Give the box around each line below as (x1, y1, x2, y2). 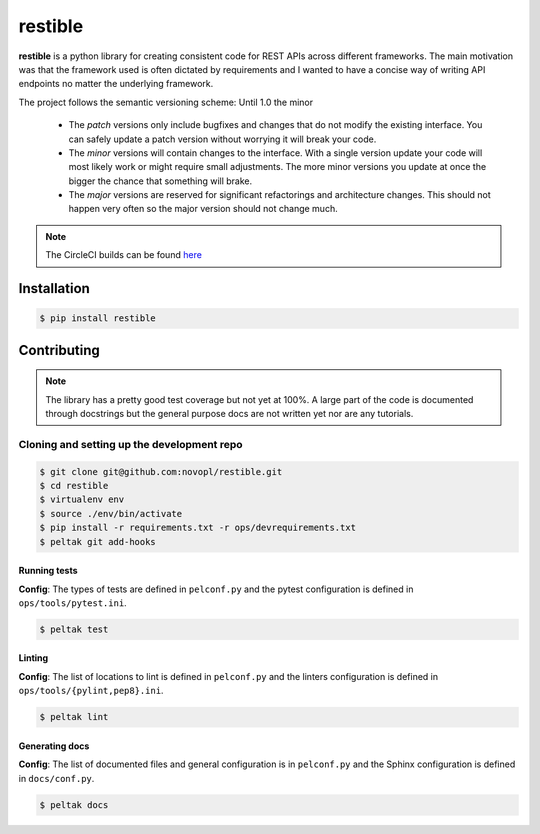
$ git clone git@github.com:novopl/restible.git (39, 466, 283, 477)
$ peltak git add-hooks (39, 536, 157, 547)
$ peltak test (39, 623, 109, 635)
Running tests (18, 565, 79, 577)
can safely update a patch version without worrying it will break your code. (68, 133, 377, 145)
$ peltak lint (39, 711, 109, 723)
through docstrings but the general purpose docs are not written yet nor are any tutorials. (45, 408, 414, 420)
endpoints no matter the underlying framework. (18, 78, 214, 90)
